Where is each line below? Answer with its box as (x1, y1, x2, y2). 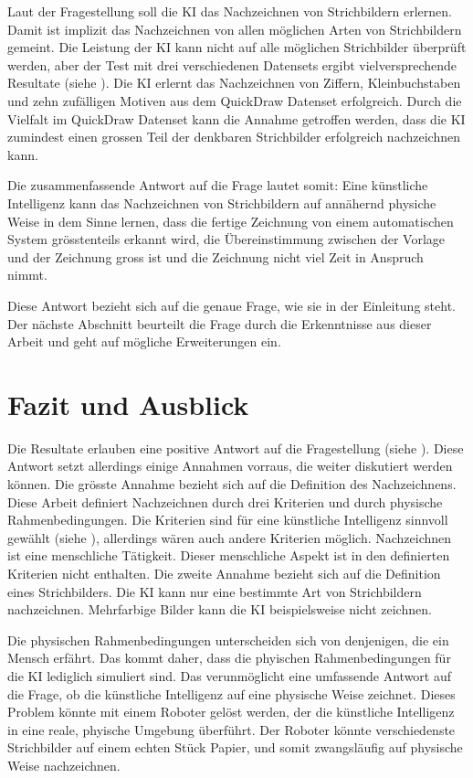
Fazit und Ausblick (7, 385, 249, 422)
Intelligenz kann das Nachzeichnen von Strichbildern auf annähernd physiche (7, 193, 436, 212)
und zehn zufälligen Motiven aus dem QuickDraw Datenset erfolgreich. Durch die (7, 91, 462, 110)
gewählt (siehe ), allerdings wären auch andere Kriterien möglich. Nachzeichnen (7, 528, 452, 547)
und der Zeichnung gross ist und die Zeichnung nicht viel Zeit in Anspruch (7, 247, 424, 266)
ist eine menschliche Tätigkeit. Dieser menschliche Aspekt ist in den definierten (7, 546, 450, 565)
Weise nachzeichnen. (7, 755, 121, 774)
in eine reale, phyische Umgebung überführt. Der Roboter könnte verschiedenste (7, 719, 456, 739)
